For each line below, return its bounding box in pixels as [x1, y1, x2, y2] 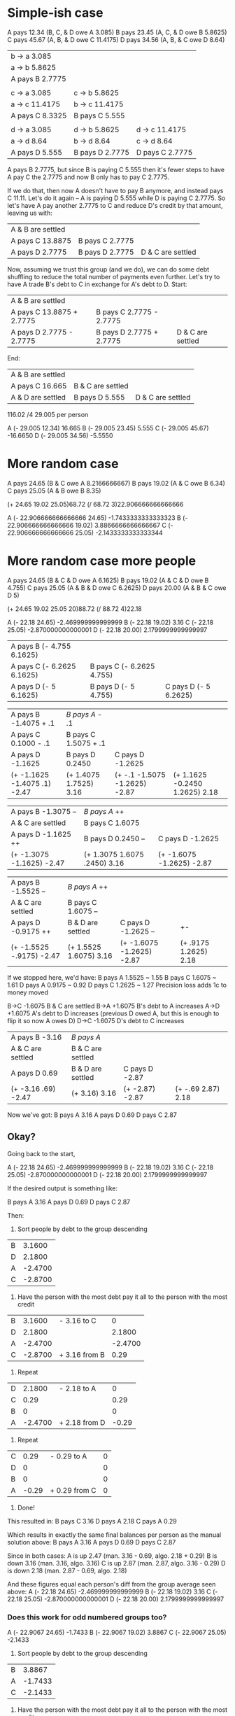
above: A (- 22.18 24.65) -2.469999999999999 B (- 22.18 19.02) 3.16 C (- [7, 1587, 218, 1596]
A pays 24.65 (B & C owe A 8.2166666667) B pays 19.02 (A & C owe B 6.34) [7, 479, 226, 487]
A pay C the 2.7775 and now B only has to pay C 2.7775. [7, 173, 170, 181]
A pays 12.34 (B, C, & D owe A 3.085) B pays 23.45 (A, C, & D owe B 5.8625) [7, 28, 227, 36]
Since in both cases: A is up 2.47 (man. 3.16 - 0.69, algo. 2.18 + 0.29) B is [7, 1552, 218, 1560]
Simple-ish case [7, 5, 104, 21]
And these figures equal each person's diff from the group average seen [7, 1580, 216, 1588]
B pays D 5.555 [73, 392, 125, 402]
